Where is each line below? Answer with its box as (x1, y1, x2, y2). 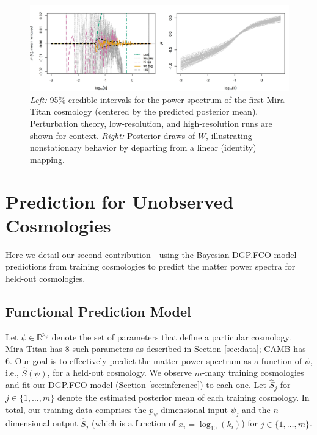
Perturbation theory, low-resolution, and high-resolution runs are (30, 117, 272, 129)
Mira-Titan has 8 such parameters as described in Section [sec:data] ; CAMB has (5, 342, 306, 355)
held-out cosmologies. (5, 271, 86, 284)
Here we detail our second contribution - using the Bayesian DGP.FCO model (5, 248, 297, 261)
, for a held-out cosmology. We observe (47, 366, 192, 379)
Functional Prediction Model (5, 301, 191, 320)
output (53, 417, 78, 430)
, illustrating (206, 129, 252, 142)
